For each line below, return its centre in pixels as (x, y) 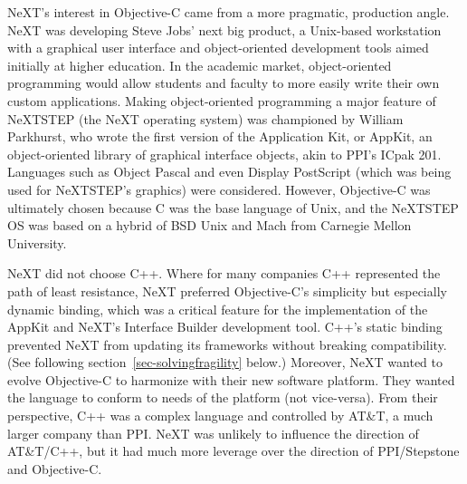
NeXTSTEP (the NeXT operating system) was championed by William (205, 118)
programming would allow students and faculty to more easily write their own (224, 83)
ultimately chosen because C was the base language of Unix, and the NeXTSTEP (233, 207)
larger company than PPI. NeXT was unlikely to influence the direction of (213, 433)
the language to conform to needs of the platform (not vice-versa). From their (223, 397)
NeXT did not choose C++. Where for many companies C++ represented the (224, 273)
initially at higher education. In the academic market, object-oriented (200, 65)
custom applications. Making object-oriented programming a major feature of (222, 100)
